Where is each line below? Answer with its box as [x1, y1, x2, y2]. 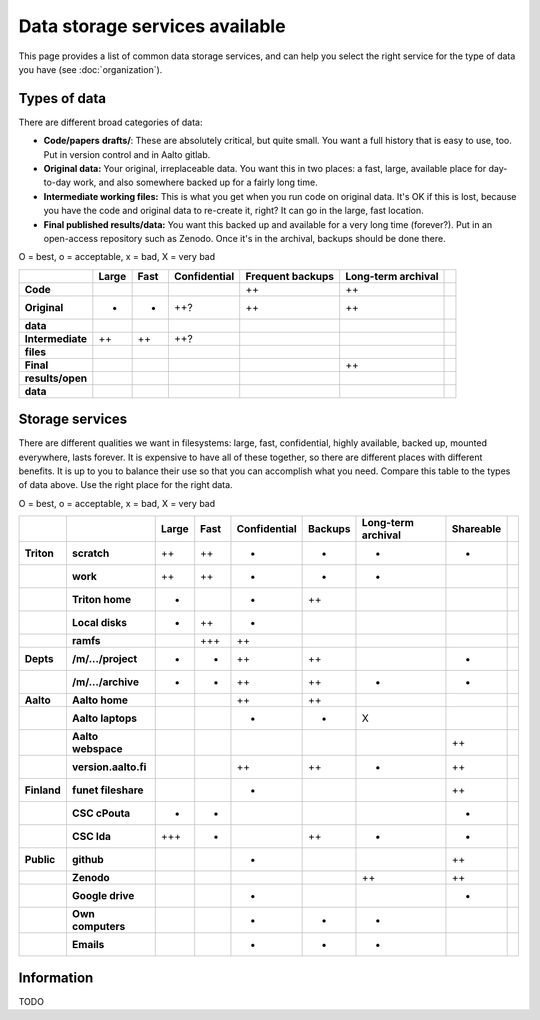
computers [71, 920, 126, 934]
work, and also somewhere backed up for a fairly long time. [73, 176, 319, 189]
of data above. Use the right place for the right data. [18, 479, 234, 491]
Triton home [71, 593, 132, 607]
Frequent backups [245, 269, 335, 283]
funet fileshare [71, 783, 144, 797]
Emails [71, 938, 105, 952]
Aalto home [71, 693, 129, 707]
